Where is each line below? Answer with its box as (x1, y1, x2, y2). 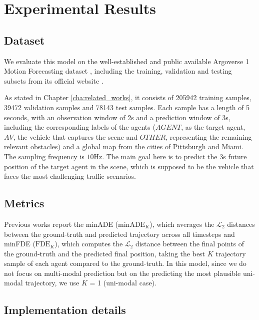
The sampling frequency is (4, 151, 84, 161)
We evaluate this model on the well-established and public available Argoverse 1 (4, 56, 249, 66)
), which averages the (149, 218, 214, 229)
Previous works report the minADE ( (4, 218, 118, 229)
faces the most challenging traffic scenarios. (4, 171, 136, 181)
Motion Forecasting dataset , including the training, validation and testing (4, 66, 232, 76)
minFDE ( (4, 238, 35, 249)
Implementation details (4, 302, 126, 317)
